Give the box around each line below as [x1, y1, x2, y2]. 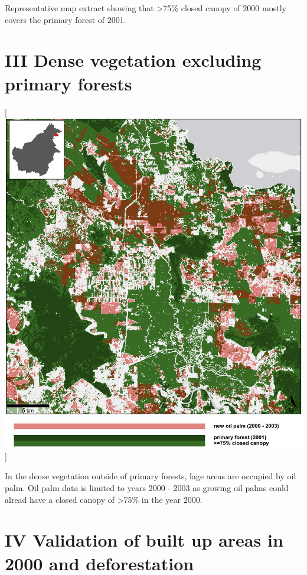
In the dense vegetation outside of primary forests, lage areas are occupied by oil [5, 470, 296, 482]
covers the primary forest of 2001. [5, 13, 126, 25]
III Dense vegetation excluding [5, 48, 262, 72]
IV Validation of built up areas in [5, 528, 283, 552]
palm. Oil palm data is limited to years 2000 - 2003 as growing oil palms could [5, 482, 289, 494]
